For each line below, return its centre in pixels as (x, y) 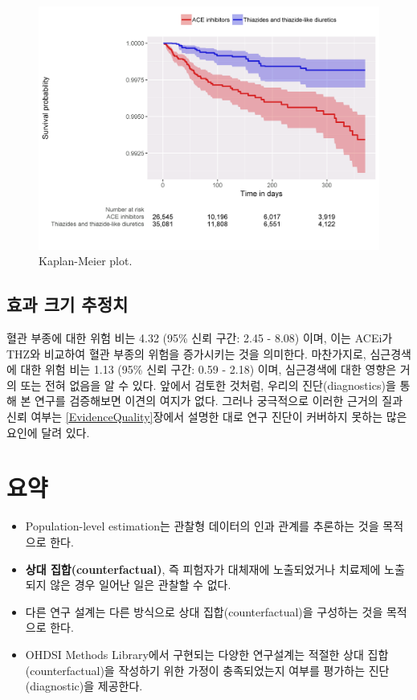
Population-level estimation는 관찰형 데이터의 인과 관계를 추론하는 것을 (202, 526)
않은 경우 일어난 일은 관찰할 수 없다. (141, 585)
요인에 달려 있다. (48, 432)
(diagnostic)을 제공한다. (84, 686)
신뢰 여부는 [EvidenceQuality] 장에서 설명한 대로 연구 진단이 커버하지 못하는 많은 (207, 417)
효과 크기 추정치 (67, 304)
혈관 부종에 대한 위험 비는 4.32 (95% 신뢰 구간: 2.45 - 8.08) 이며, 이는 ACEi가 (200, 338)
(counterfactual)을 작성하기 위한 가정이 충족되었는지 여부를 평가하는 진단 (207, 670)
